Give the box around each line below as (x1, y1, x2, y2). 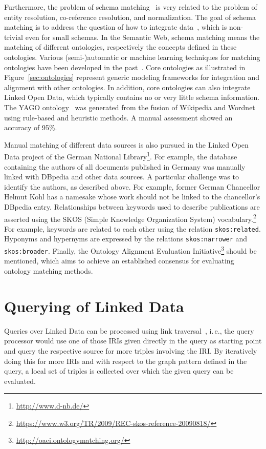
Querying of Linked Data (4, 295, 184, 316)
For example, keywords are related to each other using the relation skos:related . (4, 223, 261, 234)
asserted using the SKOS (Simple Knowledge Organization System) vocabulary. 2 (4, 212, 256, 224)
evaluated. (4, 375, 36, 386)
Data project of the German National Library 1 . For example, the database (4, 150, 237, 161)
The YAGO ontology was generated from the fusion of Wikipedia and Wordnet (4, 101, 255, 112)
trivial (4, 31, 24, 42)
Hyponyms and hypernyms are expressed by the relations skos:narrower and (4, 233, 248, 244)
